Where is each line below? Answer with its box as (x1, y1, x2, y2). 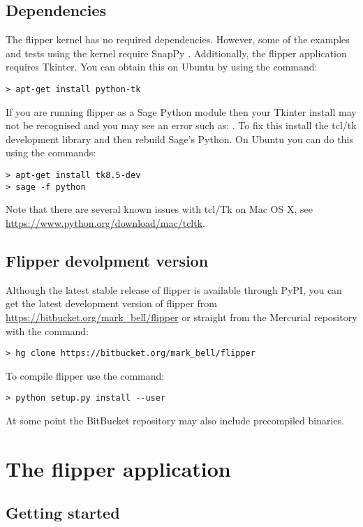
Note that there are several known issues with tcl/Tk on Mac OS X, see (6, 202, 313, 216)
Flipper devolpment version (6, 249, 209, 271)
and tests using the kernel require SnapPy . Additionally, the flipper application (6, 45, 347, 60)
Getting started (6, 502, 120, 524)
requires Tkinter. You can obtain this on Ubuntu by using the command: (6, 59, 318, 74)
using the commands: (6, 145, 96, 160)
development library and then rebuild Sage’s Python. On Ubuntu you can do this (6, 131, 353, 146)
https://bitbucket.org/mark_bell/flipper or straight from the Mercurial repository (6, 309, 357, 324)
